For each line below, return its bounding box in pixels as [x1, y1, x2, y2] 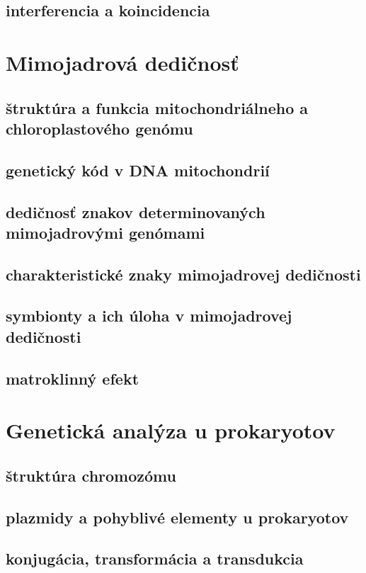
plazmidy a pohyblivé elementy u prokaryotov [6, 506, 349, 528]
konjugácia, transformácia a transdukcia [6, 548, 304, 569]
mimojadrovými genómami [6, 221, 205, 243]
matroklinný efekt [6, 367, 139, 389]
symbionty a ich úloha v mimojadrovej [6, 305, 292, 327]
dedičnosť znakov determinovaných [6, 200, 265, 222]
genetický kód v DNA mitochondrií [6, 159, 270, 181]
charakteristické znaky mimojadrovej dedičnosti [6, 263, 361, 285]
